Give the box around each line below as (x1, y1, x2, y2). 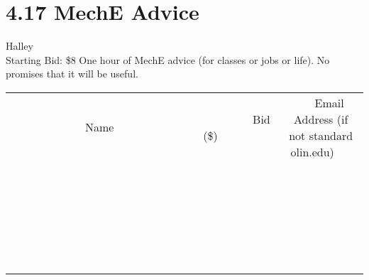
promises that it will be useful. (6, 66, 138, 81)
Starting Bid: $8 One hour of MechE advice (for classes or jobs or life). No (6, 52, 330, 67)
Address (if (294, 110, 348, 127)
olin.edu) (290, 143, 334, 160)
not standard (289, 126, 353, 144)
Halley (6, 38, 33, 53)
